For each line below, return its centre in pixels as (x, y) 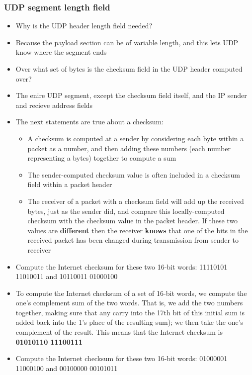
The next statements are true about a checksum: (90, 122)
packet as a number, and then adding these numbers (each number (129, 148)
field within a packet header (70, 184)
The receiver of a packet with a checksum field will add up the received (136, 201)
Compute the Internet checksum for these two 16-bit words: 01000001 (122, 358)
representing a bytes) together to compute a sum (102, 158)
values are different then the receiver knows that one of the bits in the (138, 230)
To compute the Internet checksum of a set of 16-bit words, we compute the (131, 293)
